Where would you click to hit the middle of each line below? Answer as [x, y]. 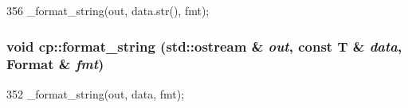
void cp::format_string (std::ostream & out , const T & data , [204, 46]
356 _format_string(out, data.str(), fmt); [108, 10]
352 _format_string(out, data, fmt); [96, 93]
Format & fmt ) [55, 64]
